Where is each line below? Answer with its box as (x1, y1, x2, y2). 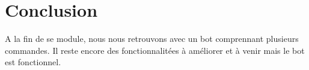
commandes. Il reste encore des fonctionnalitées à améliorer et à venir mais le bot (5, 44, 305, 56)
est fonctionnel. (5, 56, 61, 68)
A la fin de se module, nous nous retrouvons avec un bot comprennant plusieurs (5, 32, 299, 45)
